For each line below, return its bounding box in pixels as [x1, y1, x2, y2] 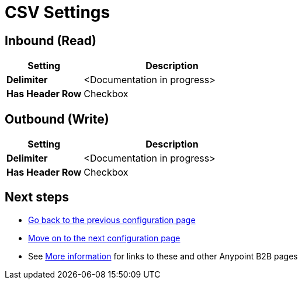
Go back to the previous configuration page [28, 214, 196, 225]
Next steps [5, 190, 69, 205]
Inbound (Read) [5, 33, 96, 48]
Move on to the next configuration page [28, 232, 180, 243]
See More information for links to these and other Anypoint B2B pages [28, 251, 298, 261]
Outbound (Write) [5, 111, 109, 126]
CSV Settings [5, 2, 110, 22]
